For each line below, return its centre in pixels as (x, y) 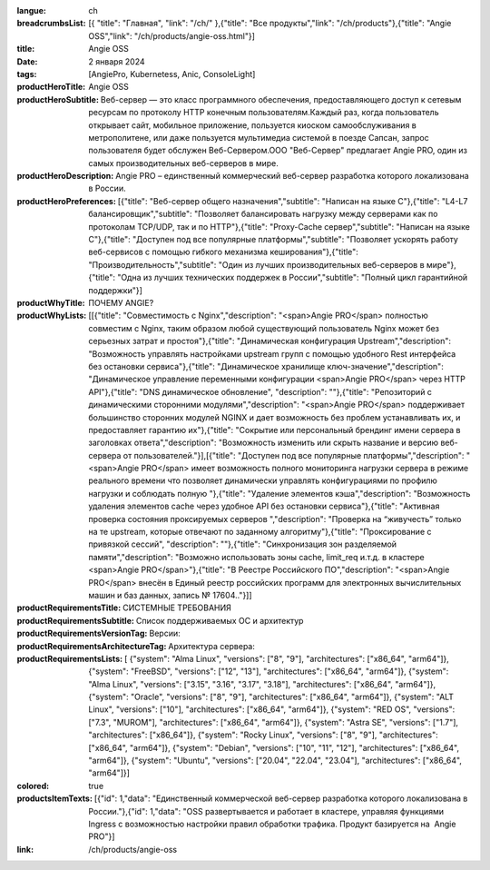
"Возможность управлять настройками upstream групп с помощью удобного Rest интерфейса (272, 353)
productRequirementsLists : (69, 658)
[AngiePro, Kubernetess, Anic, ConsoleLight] (172, 74)
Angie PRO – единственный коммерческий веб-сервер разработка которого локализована (292, 176)
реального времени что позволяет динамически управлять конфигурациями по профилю (263, 480)
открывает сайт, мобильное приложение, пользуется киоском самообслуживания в (253, 125)
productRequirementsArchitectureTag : (92, 646)
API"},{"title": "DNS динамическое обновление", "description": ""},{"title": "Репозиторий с (260, 391)
